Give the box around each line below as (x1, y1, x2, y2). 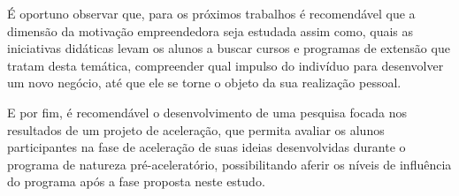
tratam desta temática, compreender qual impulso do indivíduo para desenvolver (7, 56, 444, 74)
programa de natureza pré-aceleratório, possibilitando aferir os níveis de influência (7, 155, 452, 173)
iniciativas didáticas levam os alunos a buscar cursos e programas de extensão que (7, 39, 450, 57)
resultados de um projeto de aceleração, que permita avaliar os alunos (7, 120, 385, 139)
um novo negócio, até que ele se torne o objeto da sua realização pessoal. (7, 73, 402, 92)
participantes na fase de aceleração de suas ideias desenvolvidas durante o (7, 138, 406, 156)
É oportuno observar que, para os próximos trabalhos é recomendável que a (7, 4, 416, 22)
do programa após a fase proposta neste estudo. (7, 172, 265, 191)
